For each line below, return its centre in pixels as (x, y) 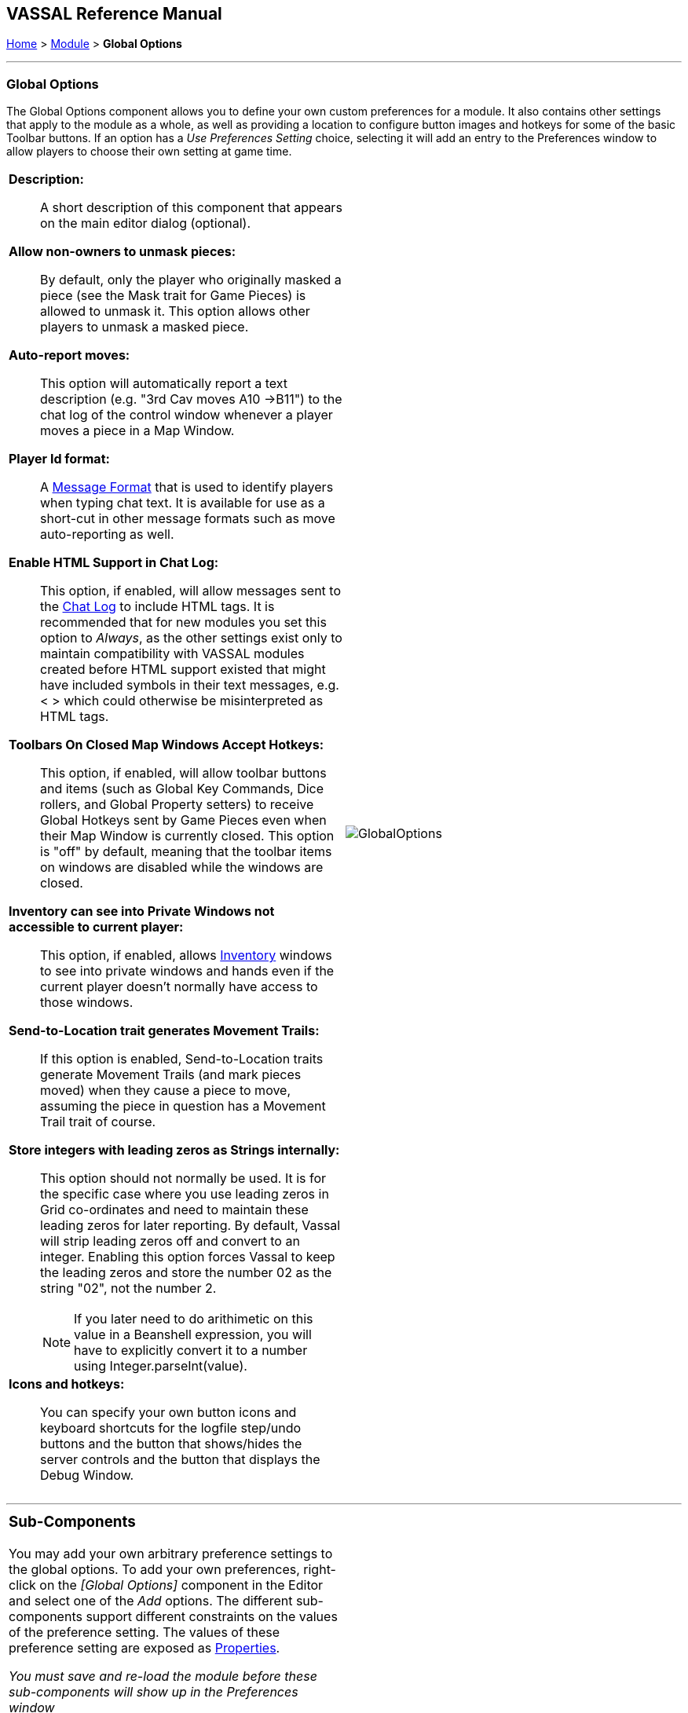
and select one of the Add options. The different (151, 1600)
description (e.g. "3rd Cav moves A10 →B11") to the (191, 399)
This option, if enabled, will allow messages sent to (191, 591)
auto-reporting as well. (107, 534)
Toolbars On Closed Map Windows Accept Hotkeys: (167, 745)
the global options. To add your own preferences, (154, 1569)
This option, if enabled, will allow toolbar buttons (183, 773)
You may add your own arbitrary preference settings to (171, 1553)
